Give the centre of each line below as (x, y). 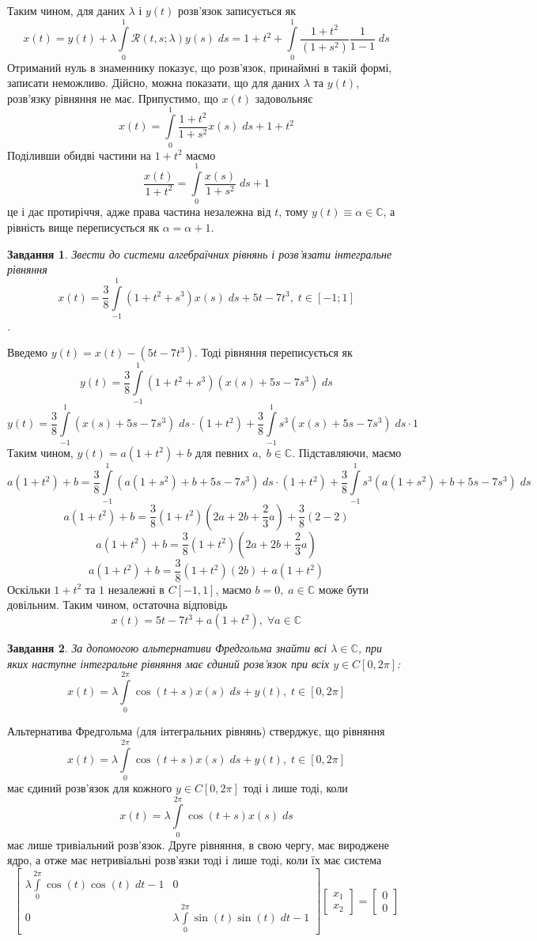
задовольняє (284, 98)
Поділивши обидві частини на (79, 155)
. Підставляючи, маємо (347, 452)
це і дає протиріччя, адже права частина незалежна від (139, 212)
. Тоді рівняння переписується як (273, 352)
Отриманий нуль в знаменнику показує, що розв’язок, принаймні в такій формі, (200, 67)
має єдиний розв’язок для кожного (90, 788)
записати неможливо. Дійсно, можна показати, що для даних (154, 83)
